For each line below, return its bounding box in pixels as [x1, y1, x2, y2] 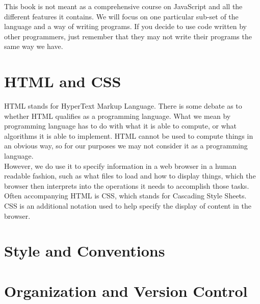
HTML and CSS [4, 71, 121, 92]
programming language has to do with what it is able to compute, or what [4, 120, 237, 131]
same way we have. [4, 41, 63, 52]
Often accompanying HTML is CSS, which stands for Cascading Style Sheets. [4, 190, 247, 201]
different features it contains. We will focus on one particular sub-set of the [4, 11, 239, 21]
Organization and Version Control [4, 280, 248, 301]
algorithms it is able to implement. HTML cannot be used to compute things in [4, 130, 253, 141]
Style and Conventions [4, 240, 165, 261]
